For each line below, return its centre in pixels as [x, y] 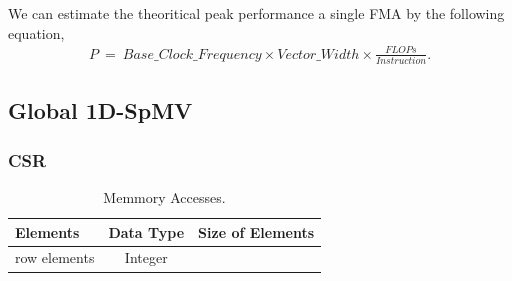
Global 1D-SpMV [100, 110]
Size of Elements [256, 231]
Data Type [146, 231]
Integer [146, 257]
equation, [36, 32]
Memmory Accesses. [164, 197]
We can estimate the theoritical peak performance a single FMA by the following [256, 13]
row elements [55, 257]
